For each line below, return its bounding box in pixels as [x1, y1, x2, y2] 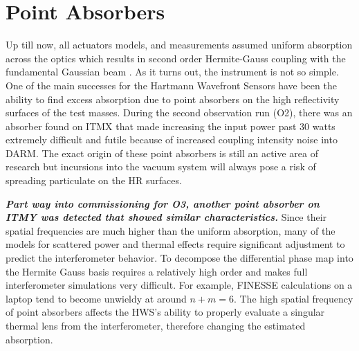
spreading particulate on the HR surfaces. [6, 173, 182, 188]
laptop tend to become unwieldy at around [6, 291, 187, 305]
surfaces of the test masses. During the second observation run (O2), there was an [6, 105, 353, 120]
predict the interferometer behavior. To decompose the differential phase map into [6, 251, 353, 265]
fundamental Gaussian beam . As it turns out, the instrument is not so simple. [6, 64, 339, 79]
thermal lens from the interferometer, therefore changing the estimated [6, 318, 306, 332]
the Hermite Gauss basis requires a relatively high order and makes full [6, 264, 308, 278]
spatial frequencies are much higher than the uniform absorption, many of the [6, 223, 335, 237]
